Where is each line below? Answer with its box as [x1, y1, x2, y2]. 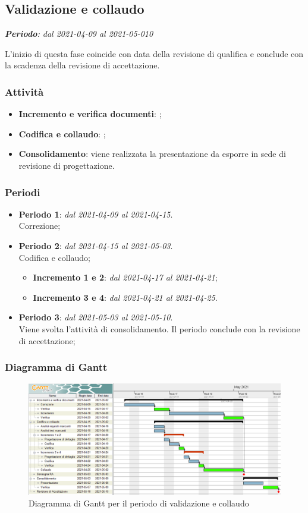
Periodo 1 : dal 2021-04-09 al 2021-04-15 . [18, 207, 173, 220]
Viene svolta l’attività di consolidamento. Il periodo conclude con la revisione [18, 322, 300, 335]
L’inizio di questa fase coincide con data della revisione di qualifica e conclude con [5, 47, 304, 59]
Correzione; [18, 219, 61, 232]
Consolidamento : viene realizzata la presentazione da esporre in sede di [18, 147, 286, 160]
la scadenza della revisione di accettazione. [5, 59, 160, 71]
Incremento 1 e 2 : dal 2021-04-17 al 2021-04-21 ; [33, 271, 218, 284]
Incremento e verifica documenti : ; [18, 108, 162, 120]
